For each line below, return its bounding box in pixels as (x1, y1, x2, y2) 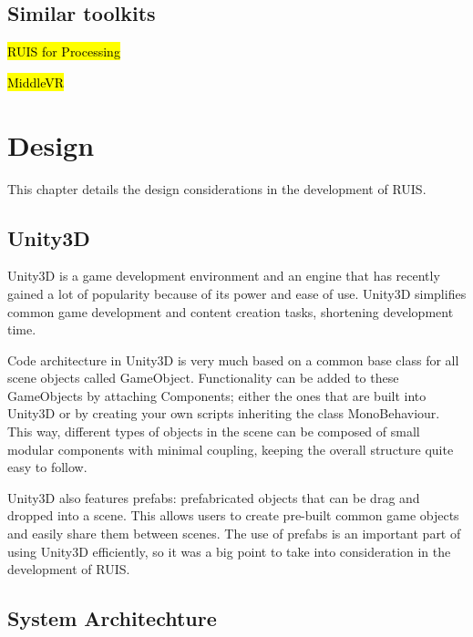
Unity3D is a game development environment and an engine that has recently (7, 266, 440, 285)
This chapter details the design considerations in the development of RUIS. (7, 179, 427, 198)
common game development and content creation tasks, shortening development (7, 302, 454, 321)
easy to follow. (7, 457, 87, 477)
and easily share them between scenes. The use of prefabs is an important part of (7, 524, 461, 543)
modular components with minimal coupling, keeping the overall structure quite (7, 439, 454, 458)
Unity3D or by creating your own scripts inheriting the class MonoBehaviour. (7, 404, 440, 423)
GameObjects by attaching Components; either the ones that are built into (7, 385, 427, 405)
